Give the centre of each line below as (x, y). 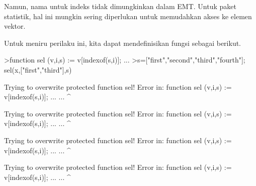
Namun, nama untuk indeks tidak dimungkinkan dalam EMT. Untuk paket (120, 6)
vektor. (15, 26)
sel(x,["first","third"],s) (38, 69)
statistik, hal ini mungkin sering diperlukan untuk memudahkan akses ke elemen (128, 16)
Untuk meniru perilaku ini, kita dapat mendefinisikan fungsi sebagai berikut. (123, 43)
